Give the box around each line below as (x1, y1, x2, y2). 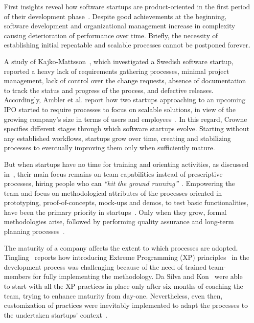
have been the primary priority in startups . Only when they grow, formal (4, 207, 227, 217)
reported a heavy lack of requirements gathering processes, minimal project (4, 66, 230, 76)
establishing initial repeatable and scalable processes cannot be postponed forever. (4, 40, 251, 50)
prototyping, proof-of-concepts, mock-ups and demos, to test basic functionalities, (4, 197, 249, 208)
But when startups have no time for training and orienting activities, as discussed (4, 159, 249, 169)
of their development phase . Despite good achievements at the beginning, (4, 11, 227, 21)
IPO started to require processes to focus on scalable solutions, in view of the (4, 104, 236, 114)
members (4, 271, 31, 281)
